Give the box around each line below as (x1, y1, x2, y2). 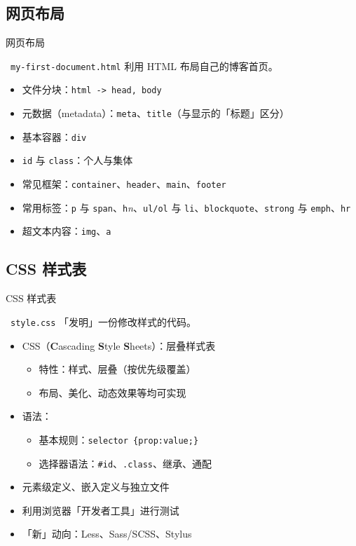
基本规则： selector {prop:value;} (39, 432, 199, 446)
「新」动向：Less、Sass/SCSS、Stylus (22, 526, 192, 541)
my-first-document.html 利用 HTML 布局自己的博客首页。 (11, 58, 278, 73)
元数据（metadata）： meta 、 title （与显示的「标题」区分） (22, 106, 289, 121)
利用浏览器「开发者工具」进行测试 (22, 503, 179, 517)
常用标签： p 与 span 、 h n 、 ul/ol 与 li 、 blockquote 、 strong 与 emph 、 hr (22, 200, 351, 214)
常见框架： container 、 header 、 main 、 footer (22, 177, 226, 191)
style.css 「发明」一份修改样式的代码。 (11, 314, 197, 329)
